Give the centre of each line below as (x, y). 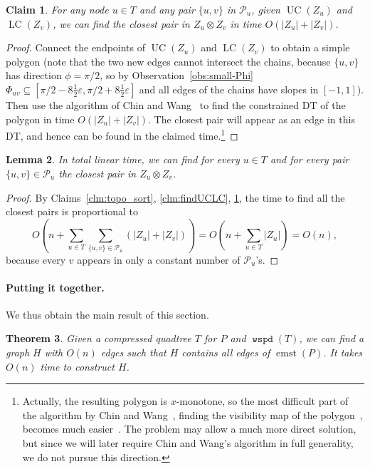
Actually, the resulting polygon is (95, 401)
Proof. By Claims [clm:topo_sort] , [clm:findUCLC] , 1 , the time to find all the (175, 197)
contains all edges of (226, 352)
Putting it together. (55, 287)
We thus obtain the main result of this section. (107, 314)
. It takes (343, 352)
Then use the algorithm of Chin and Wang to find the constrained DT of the (176, 104)
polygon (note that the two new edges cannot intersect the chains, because (168, 61)
